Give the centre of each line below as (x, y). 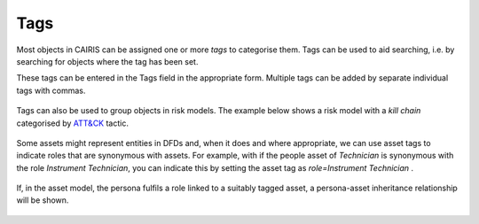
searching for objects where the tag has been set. (107, 61)
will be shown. (43, 200)
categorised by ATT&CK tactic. (72, 123)
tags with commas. (51, 90)
